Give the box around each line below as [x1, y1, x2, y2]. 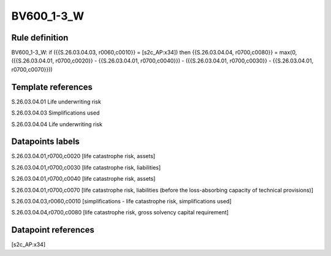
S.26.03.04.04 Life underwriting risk [11, 120, 102, 128]
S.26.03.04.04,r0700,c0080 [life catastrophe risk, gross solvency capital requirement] [11, 209, 229, 216]
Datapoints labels [11, 137, 80, 147]
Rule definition [11, 32, 69, 43]
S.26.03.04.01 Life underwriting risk [11, 98, 101, 105]
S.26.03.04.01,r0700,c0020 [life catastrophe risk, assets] [11, 152, 156, 160]
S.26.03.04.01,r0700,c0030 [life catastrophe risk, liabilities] [11, 164, 161, 171]
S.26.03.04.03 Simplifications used [11, 109, 100, 116]
